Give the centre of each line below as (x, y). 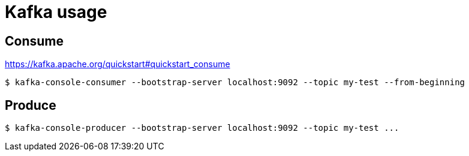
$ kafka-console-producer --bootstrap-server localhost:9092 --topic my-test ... (202, 128)
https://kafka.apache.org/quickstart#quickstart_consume (118, 64)
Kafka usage (56, 12)
